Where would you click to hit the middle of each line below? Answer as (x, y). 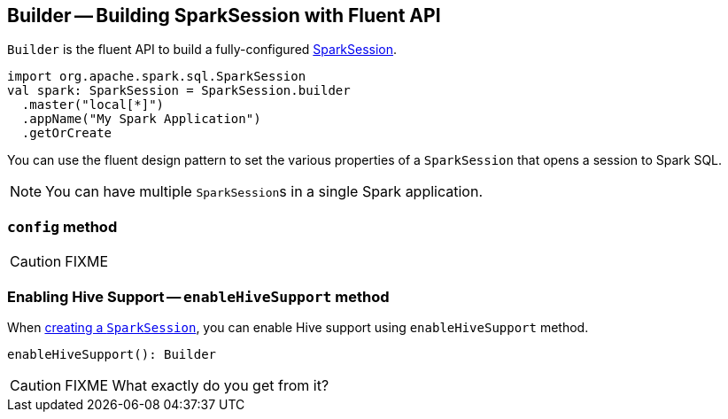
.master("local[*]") (93, 105)
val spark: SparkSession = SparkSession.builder (179, 91)
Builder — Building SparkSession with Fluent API (224, 16)
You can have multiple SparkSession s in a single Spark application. (264, 192)
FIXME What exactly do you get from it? (197, 385)
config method (62, 226)
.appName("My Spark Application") (141, 119)
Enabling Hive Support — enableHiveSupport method (198, 296)
